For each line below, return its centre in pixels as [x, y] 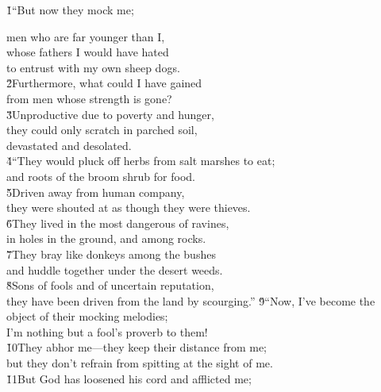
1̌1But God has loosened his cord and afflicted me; [129, 378]
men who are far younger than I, [86, 36]
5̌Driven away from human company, [96, 192]
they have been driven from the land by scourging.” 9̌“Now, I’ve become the [191, 300]
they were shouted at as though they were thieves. [129, 208]
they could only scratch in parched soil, [102, 130]
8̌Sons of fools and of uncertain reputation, [110, 285]
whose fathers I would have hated [88, 52]
